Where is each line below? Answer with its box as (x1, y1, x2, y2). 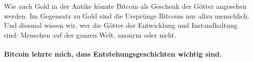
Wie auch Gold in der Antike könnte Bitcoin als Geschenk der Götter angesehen (4, 1, 247, 11)
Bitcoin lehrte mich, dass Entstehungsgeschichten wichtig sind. (4, 48, 222, 59)
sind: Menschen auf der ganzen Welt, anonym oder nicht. (4, 29, 176, 40)
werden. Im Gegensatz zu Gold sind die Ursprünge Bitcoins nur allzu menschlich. (4, 10, 250, 21)
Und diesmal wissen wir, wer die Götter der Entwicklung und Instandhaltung (4, 20, 238, 30)
